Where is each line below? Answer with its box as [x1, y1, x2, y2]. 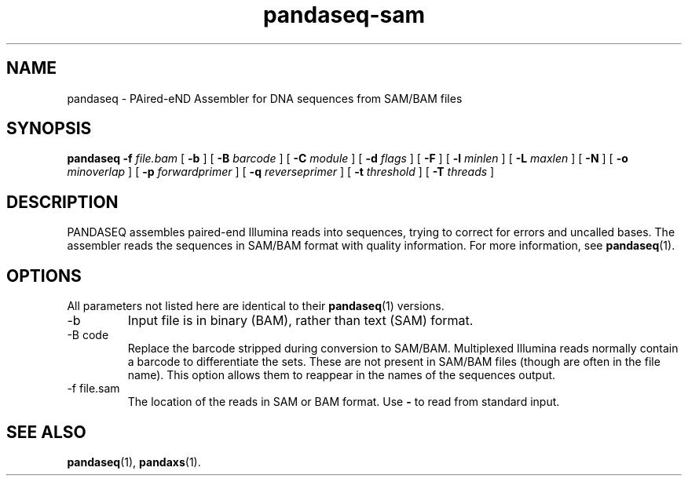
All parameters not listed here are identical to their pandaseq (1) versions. [67, 299, 445, 313]
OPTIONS [6, 265, 82, 286]
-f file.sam [67, 382, 120, 396]
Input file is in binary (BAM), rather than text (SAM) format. [127, 312, 474, 329]
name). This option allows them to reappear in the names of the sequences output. [127, 368, 556, 382]
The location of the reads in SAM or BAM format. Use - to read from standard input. [127, 395, 560, 409]
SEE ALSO [6, 422, 86, 442]
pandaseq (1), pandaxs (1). [67, 455, 201, 469]
